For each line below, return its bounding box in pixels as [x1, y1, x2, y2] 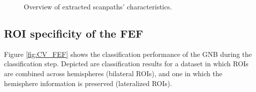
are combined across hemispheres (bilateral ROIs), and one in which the [4, 68, 222, 78]
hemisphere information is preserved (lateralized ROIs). [4, 78, 172, 88]
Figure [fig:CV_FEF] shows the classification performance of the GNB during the [4, 48, 252, 59]
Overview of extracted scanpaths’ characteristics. [24, 1, 172, 11]
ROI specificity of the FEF [4, 25, 143, 41]
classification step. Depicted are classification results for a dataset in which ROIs [4, 58, 249, 69]
